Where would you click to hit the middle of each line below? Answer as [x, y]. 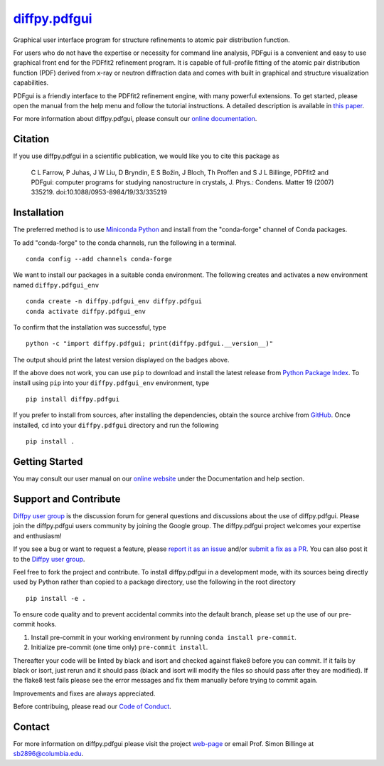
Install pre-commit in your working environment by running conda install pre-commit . [164, 637]
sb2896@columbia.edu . [48, 754]
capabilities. [31, 83]
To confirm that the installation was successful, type [90, 327]
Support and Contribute [67, 499]
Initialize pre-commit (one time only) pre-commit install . [119, 647]
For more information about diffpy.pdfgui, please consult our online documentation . [135, 119]
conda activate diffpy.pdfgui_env [86, 311]
